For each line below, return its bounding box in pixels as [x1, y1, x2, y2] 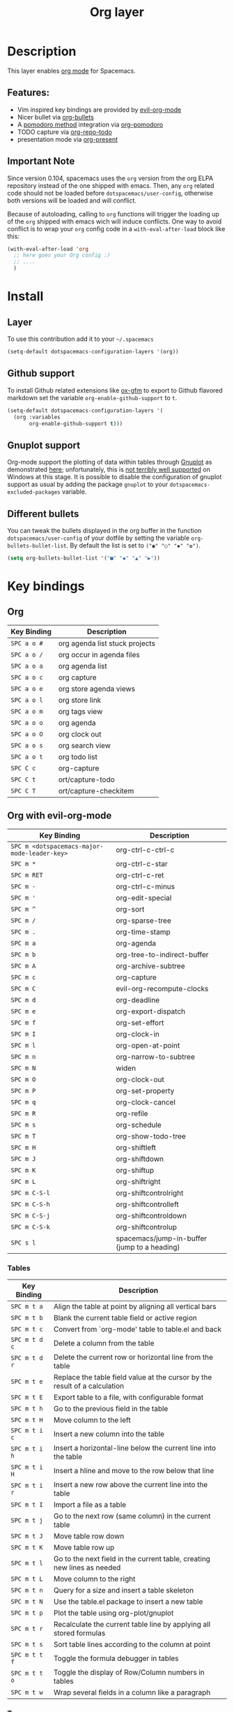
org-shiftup [116, 1165, 155, 1175]
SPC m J [10, 1155, 36, 1163]
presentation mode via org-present [17, 135, 118, 143]
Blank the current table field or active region [53, 1312, 197, 1322]
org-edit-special [116, 893, 172, 902]
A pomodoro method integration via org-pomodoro [17, 120, 164, 129]
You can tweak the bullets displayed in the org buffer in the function [7, 527, 202, 534]
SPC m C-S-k [10, 1223, 51, 1231]
